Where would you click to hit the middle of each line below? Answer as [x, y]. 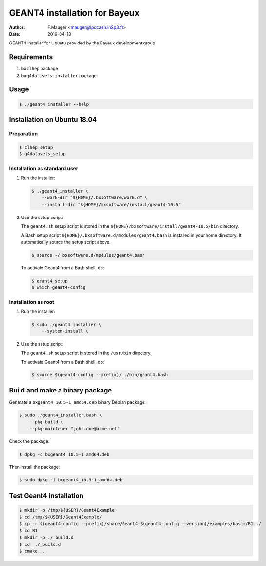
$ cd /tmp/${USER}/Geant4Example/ [61, 517]
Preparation [23, 134]
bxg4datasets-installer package [59, 75]
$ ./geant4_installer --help [54, 104]
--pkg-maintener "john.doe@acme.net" [75, 429]
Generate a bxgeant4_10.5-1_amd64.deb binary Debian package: [77, 402]
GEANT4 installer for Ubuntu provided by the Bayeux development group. [83, 43]
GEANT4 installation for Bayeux [74, 13]
